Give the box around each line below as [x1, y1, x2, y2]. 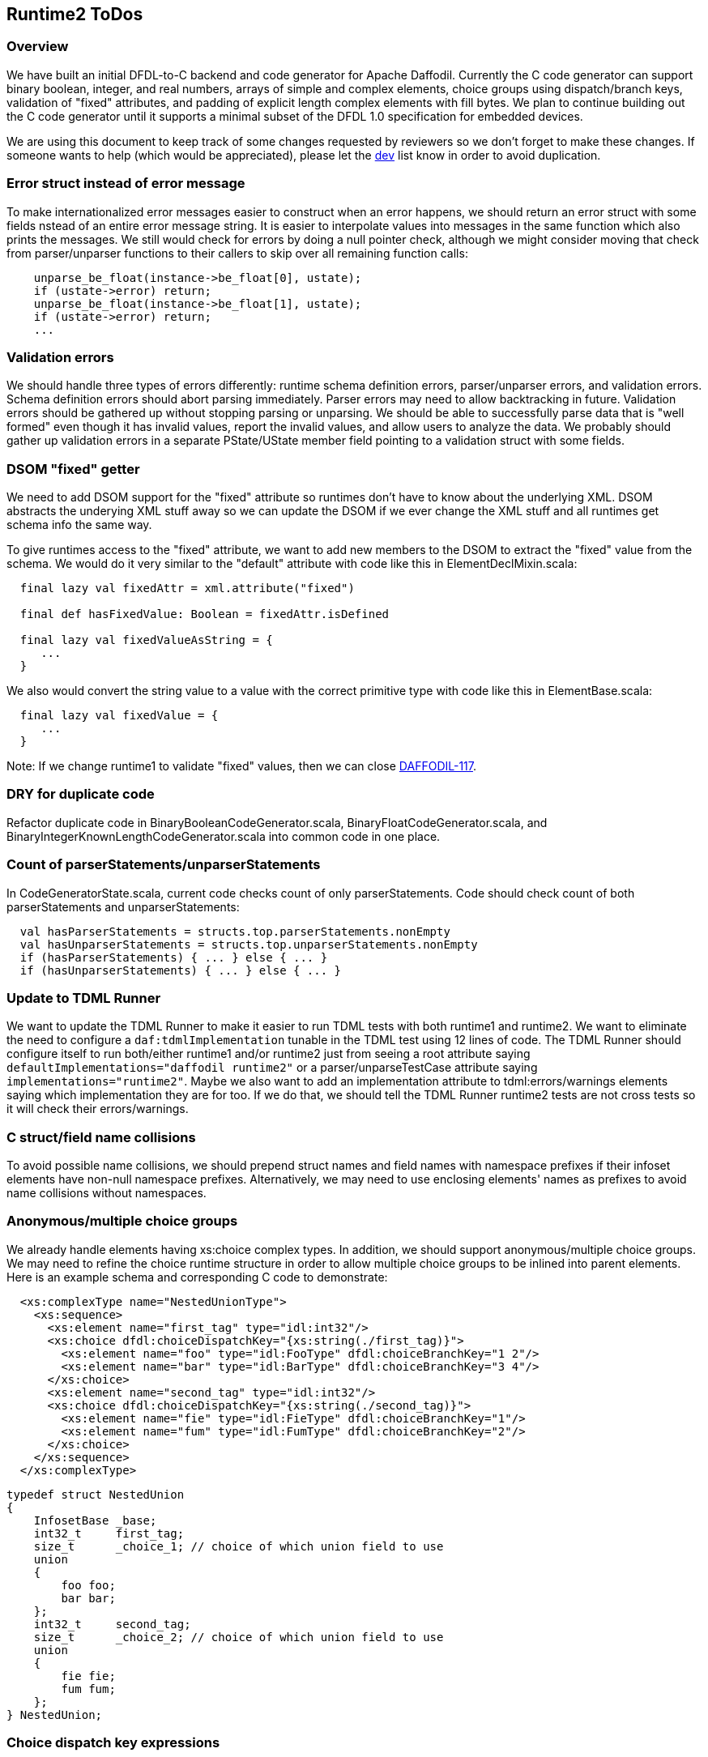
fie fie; [61, 1669, 116, 1682]
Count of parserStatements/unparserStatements [6, 856, 321, 873]
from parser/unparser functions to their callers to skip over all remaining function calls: [6, 245, 468, 260]
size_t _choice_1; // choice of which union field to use [33, 1539, 444, 1553]
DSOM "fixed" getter [6, 460, 140, 477]
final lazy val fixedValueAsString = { [19, 633, 273, 647]
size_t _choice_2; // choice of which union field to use [33, 1630, 444, 1644]
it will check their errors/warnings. [6, 1102, 189, 1116]
